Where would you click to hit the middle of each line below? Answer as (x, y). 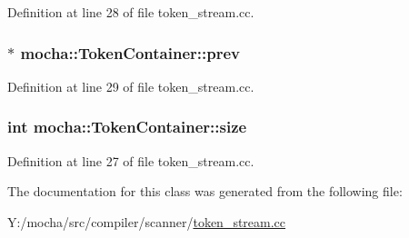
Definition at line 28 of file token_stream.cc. (131, 12)
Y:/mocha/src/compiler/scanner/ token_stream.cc (147, 221)
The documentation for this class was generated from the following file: (205, 191)
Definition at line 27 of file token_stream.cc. (131, 160)
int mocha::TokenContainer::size (127, 127)
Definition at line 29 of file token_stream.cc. (131, 86)
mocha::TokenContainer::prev (130, 52)
